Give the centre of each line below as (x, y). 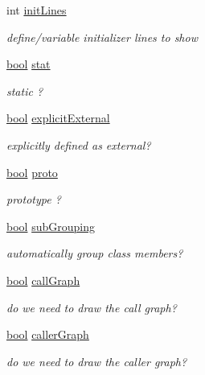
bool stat (29, 64)
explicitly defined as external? (79, 144)
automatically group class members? (95, 253)
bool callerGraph (48, 334)
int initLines (37, 10)
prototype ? (34, 199)
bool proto (32, 172)
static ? (25, 91)
